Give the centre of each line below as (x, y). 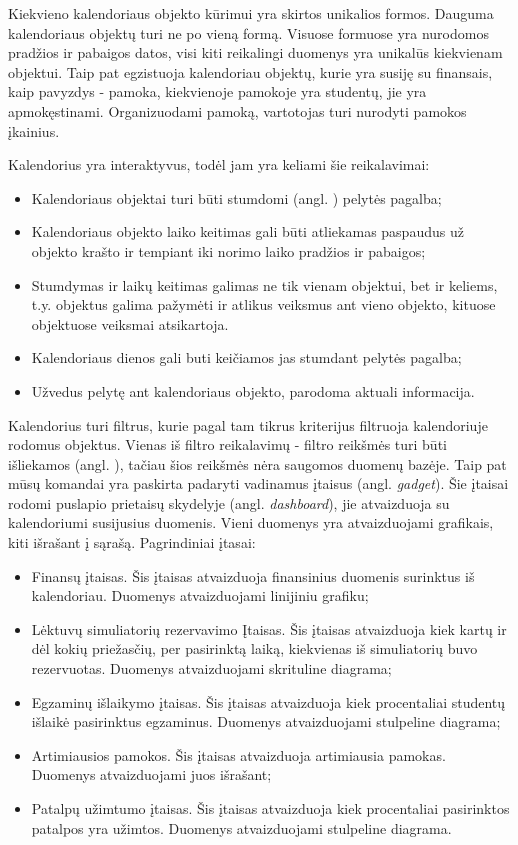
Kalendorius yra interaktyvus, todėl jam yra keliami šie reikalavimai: (219, 164)
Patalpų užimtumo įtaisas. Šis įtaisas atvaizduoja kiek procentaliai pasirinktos (270, 808)
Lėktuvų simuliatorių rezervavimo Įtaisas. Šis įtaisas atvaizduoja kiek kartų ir (269, 628)
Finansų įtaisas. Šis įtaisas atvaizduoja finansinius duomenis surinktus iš (253, 575)
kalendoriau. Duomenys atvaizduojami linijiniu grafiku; (200, 595)
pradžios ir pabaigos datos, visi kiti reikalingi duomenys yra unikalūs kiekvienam (255, 52)
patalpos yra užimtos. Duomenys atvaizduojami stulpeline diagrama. (241, 827)
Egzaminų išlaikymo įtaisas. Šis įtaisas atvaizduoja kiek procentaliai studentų (268, 701)
